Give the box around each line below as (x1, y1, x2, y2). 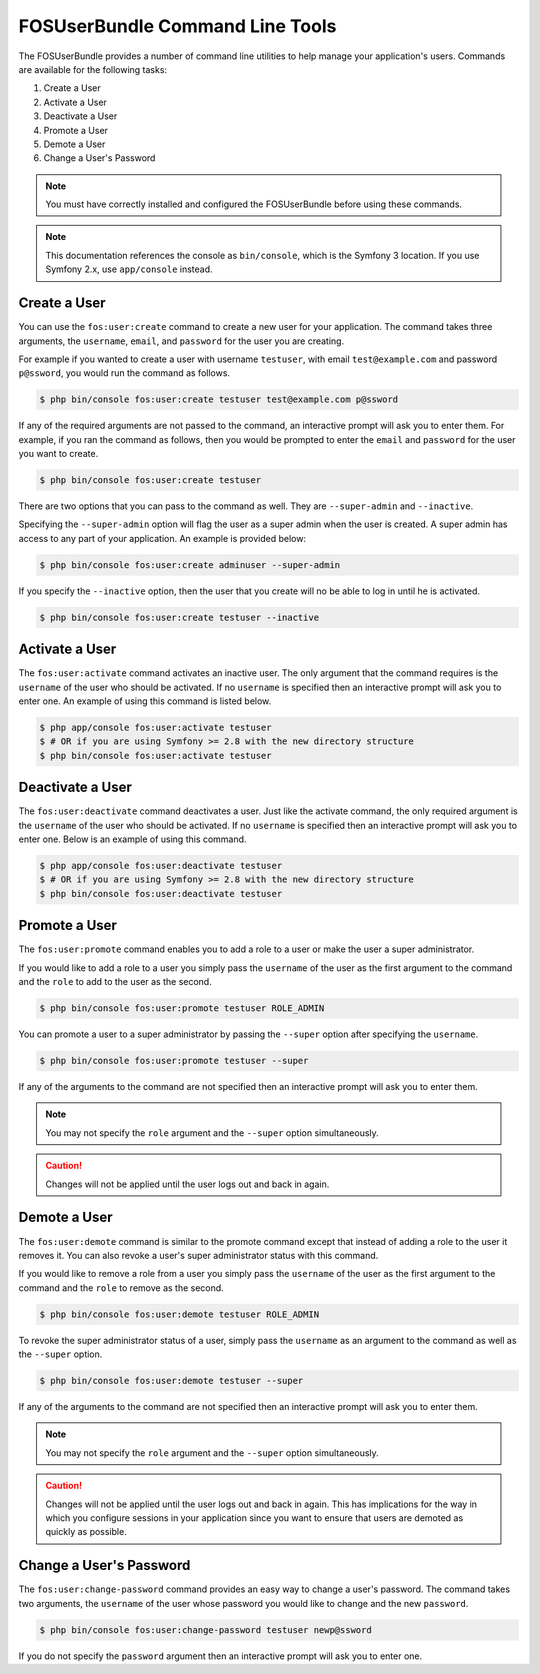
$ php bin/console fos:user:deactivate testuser (39, 888, 283, 899)
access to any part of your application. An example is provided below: (18, 532, 307, 544)
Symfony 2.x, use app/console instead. (45, 263, 214, 275)
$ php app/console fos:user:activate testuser (39, 722, 272, 734)
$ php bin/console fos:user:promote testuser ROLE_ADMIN (39, 1003, 325, 1014)
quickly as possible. (45, 1526, 127, 1538)
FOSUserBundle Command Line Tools (18, 15, 337, 37)
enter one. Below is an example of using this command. (18, 833, 247, 845)
